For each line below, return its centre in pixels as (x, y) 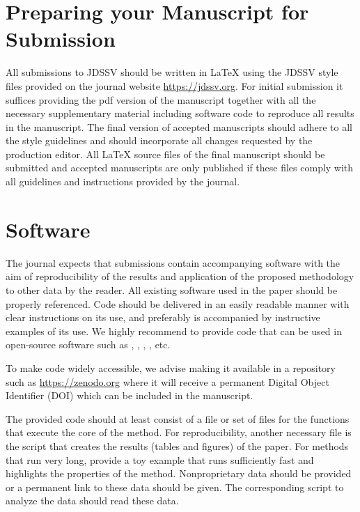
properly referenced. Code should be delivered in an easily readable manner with (178, 303)
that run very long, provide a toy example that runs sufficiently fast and (160, 459)
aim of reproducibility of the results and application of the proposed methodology (180, 276)
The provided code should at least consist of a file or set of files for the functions (178, 418)
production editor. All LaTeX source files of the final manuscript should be (165, 154)
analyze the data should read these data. (92, 501)
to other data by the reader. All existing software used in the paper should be (172, 289)
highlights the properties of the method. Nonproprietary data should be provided (179, 473)
